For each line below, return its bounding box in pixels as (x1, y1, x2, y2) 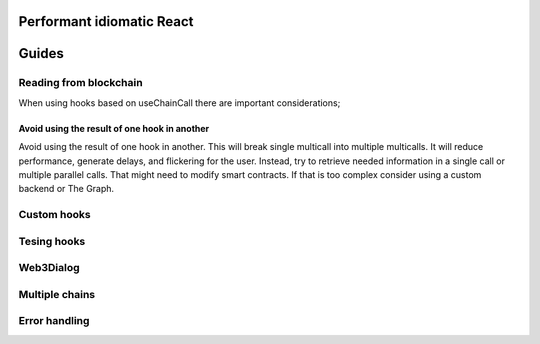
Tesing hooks (18, 234, 86, 248)
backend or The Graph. (18, 183, 115, 195)
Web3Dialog (18, 261, 80, 275)
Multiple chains (18, 287, 95, 301)
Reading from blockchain (18, 76, 144, 90)
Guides (18, 45, 65, 62)
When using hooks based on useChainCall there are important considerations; (18, 96, 341, 109)
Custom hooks (18, 208, 92, 222)
